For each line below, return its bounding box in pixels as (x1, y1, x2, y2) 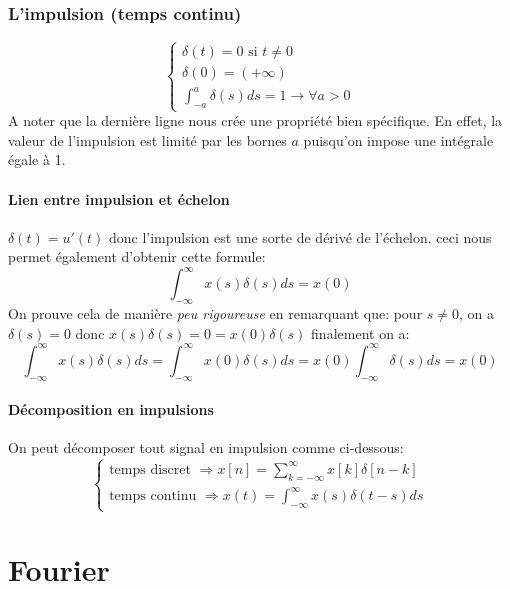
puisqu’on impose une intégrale (303, 129, 494, 150)
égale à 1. (8, 149, 66, 170)
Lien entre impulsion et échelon (8, 188, 230, 209)
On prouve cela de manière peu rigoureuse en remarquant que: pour (8, 303, 423, 324)
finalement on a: (311, 322, 410, 343)
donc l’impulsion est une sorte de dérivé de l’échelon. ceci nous (108, 226, 492, 247)
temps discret (109, 462, 191, 477)
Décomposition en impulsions (8, 399, 214, 420)
